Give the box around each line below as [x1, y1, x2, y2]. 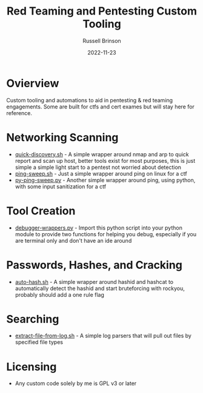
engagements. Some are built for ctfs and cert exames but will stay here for [6, 103, 195, 110]
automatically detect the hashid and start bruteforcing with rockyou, [15, 285, 185, 292]
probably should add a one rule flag [15, 291, 105, 298]
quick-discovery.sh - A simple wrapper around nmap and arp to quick [15, 150, 189, 158]
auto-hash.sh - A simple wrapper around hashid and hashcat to [15, 278, 174, 285]
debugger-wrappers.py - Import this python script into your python [15, 224, 183, 231]
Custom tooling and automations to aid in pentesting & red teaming [6, 96, 173, 104]
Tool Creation [6, 204, 76, 217]
